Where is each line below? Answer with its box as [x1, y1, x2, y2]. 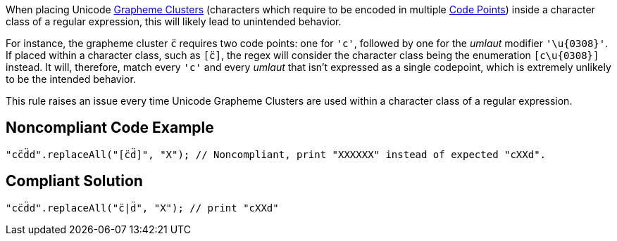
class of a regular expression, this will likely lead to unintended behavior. [6, 15, 342, 27]
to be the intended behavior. [6, 73, 136, 85]
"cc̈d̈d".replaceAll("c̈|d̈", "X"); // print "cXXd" [6, 202, 279, 214]
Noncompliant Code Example [6, 119, 214, 137]
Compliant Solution [6, 172, 143, 190]
